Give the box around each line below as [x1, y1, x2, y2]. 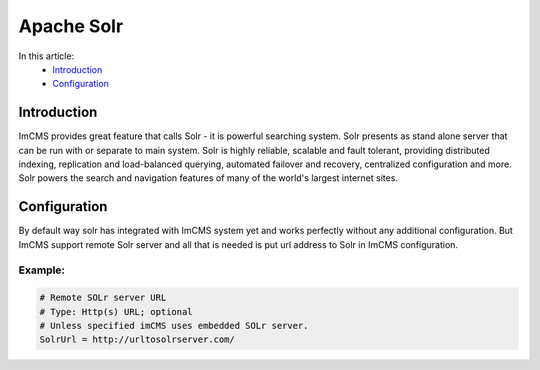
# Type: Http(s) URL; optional [39, 306, 194, 317]
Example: [18, 263, 65, 277]
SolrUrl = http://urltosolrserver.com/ [39, 334, 235, 345]
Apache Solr [18, 15, 124, 37]
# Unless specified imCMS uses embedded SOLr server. [39, 320, 309, 332]
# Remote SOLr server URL [39, 292, 167, 304]
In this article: [18, 50, 75, 62]
